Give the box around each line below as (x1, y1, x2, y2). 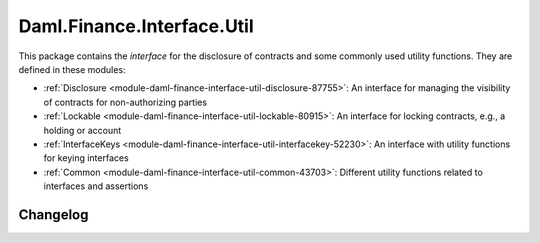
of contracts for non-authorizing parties (43, 96, 208, 108)
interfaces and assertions (43, 180, 149, 192)
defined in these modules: (18, 63, 126, 75)
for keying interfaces (43, 152, 129, 164)
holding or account (43, 124, 122, 136)
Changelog (18, 206, 89, 223)
